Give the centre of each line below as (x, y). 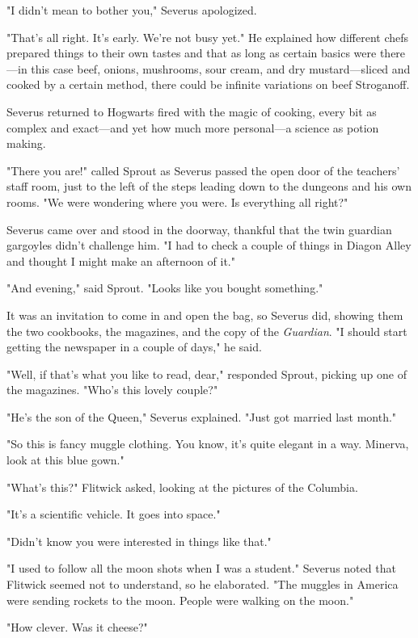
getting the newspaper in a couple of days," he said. (134, 347)
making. (26, 143)
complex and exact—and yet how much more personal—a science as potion (193, 127)
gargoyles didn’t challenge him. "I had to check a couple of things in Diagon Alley (209, 245)
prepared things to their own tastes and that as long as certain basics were (192, 53)
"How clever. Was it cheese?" (77, 627)
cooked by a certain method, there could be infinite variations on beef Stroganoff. (208, 84)
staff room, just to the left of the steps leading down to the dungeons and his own (209, 186)
